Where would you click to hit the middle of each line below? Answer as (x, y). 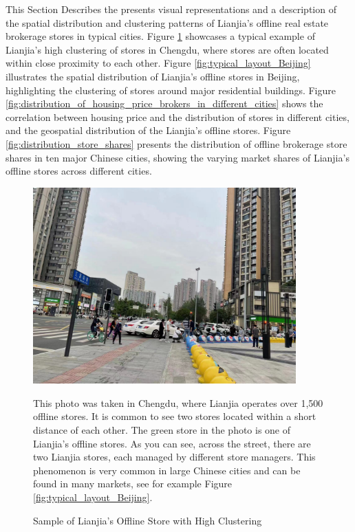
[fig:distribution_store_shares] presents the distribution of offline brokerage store (176, 143)
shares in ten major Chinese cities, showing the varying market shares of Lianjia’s (177, 157)
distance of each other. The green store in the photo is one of (162, 429)
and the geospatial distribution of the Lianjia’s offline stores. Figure (148, 130)
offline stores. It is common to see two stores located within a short (175, 416)
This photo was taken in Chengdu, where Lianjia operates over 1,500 (178, 402)
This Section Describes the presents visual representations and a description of (171, 9)
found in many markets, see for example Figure (133, 484)
